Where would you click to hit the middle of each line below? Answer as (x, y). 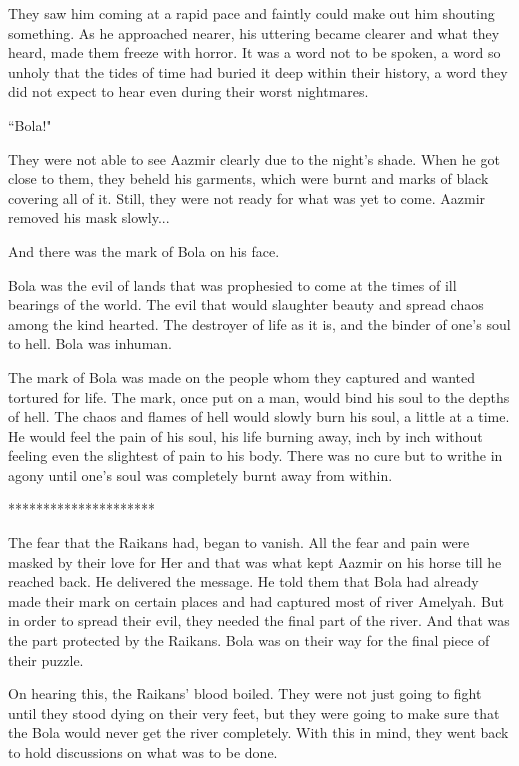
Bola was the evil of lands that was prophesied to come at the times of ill (232, 284)
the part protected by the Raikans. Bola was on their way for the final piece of (249, 640)
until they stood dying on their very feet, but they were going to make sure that (254, 712)
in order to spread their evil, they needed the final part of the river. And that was (259, 620)
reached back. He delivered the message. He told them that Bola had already (243, 581)
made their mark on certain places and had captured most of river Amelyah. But (256, 600)
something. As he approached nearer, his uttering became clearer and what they (254, 32)
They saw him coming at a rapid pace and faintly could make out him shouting (251, 13)
